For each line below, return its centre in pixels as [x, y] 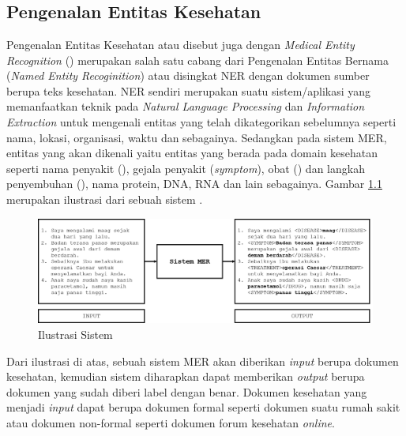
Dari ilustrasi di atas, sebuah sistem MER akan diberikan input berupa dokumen [203, 361]
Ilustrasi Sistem [75, 335]
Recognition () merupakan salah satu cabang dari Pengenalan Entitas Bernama [197, 60]
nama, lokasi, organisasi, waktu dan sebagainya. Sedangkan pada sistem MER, [197, 137]
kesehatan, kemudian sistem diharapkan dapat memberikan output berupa [186, 376]
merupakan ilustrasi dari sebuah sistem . [105, 199]
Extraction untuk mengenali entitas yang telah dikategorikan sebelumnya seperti [201, 121]
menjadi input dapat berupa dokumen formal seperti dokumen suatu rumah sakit [203, 407]
